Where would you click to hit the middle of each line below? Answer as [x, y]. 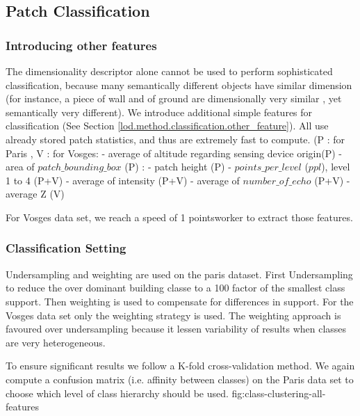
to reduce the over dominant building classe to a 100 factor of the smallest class [175, 288]
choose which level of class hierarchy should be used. [117, 393]
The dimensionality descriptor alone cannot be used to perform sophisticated [169, 71]
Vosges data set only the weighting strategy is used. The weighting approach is [173, 315]
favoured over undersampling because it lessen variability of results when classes [176, 329]
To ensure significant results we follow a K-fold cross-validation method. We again [180, 366]
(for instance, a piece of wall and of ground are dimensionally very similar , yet [174, 98]
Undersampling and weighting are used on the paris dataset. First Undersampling [179, 274]
